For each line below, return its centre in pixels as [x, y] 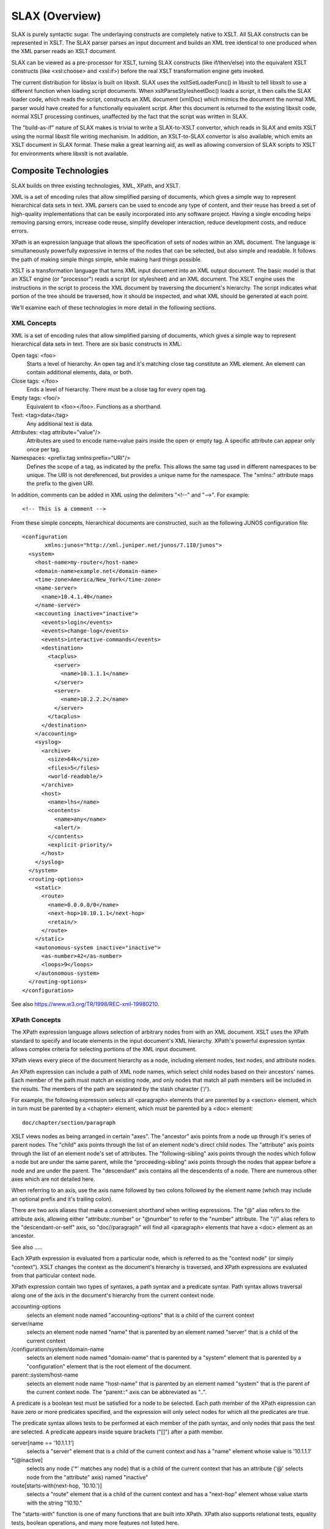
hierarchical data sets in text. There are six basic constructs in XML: [97, 344]
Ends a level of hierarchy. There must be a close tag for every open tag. [117, 390]
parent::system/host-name [45, 1375]
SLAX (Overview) [56, 16]
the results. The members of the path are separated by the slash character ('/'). [111, 1089]
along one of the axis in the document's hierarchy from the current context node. [113, 1295]
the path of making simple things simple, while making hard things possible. [107, 259]
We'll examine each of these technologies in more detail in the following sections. [114, 307]
